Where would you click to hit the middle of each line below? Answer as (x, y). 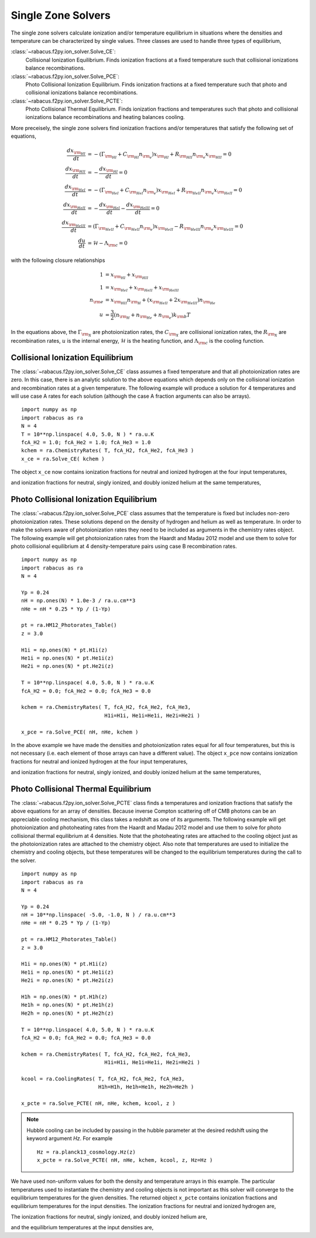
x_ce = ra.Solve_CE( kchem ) (63, 459)
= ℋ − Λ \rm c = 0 (108, 244)
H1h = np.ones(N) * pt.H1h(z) (65, 997)
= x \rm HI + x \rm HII (127, 276)
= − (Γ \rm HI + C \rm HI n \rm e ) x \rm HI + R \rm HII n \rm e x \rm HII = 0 (159, 156)
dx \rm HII (75, 170)
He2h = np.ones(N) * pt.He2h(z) (68, 1013)
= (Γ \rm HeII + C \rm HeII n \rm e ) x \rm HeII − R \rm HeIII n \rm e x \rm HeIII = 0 (165, 227)
